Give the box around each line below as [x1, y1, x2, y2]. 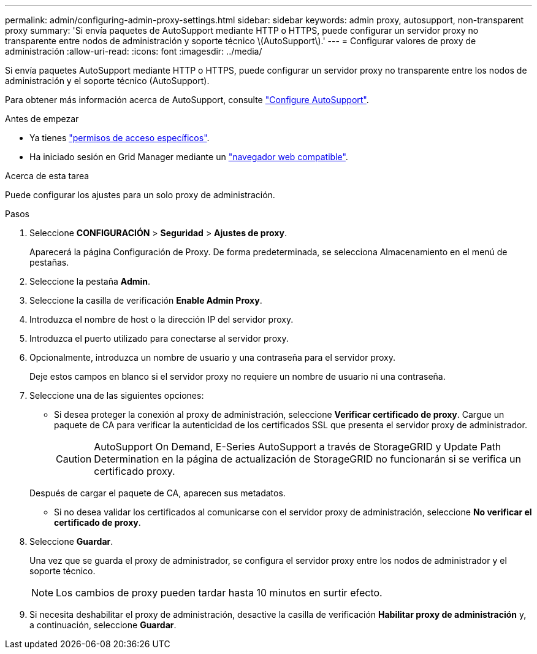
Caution [56, 453, 92, 465]
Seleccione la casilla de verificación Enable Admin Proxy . [29, 295, 262, 306]
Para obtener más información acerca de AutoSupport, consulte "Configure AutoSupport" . [5, 94, 369, 105]
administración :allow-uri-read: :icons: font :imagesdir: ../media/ [5, 46, 262, 56]
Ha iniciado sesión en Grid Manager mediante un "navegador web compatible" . [29, 152, 348, 162]
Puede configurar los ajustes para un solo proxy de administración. [5, 190, 275, 200]
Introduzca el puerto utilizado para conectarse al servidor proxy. [29, 333, 289, 344]
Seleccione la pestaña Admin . [29, 276, 151, 287]
